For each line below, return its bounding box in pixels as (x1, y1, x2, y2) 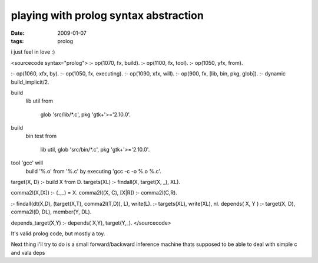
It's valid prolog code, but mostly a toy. (11, 230, 105, 237)
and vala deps (11, 249, 45, 256)
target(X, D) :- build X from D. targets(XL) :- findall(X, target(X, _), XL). (11, 179, 181, 186)
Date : (11, 29, 25, 37)
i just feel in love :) (11, 48, 55, 55)
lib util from (25, 97, 53, 104)
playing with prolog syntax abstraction (11, 9, 204, 22)
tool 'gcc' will (11, 159, 44, 166)
